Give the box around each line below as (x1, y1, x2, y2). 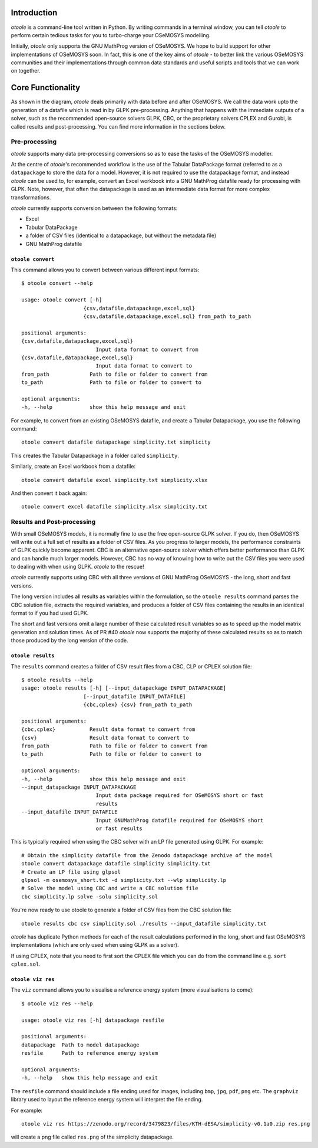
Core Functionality (11, 83, 81, 93)
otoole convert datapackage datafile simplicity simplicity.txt (21, 860, 211, 867)
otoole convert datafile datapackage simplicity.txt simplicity (21, 439, 211, 445)
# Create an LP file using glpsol (21, 868, 121, 875)
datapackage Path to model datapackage (21, 1041, 140, 1048)
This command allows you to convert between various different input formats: (11, 266, 200, 273)
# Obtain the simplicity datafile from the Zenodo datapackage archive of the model (21, 852, 273, 858)
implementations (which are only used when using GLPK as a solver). (11, 942, 179, 949)
